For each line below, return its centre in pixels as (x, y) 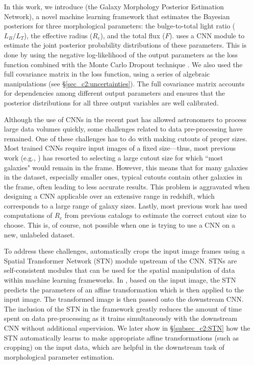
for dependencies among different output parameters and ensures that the (114, 93)
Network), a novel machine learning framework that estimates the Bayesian (117, 16)
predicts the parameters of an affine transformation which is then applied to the (124, 289)
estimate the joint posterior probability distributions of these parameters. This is (125, 45)
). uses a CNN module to (207, 35)
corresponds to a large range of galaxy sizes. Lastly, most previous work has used (126, 205)
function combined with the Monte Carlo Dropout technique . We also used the (123, 64)
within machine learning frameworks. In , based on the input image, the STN (120, 280)
